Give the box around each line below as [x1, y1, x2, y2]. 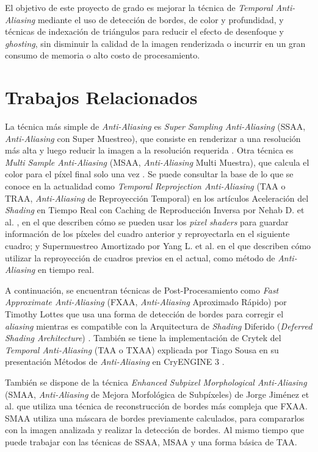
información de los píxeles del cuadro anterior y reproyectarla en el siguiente [5, 227, 290, 240]
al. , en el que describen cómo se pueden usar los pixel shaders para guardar [5, 215, 289, 228]
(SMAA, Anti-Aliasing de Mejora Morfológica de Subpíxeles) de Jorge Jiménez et [5, 387, 309, 400]
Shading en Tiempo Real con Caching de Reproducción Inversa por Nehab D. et [5, 203, 305, 216]
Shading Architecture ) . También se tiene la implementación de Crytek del [5, 331, 281, 344]
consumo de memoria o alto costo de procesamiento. [5, 49, 200, 62]
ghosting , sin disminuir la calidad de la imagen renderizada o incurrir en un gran [5, 37, 306, 49]
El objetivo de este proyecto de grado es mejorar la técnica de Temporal [5, 1, 273, 13]
